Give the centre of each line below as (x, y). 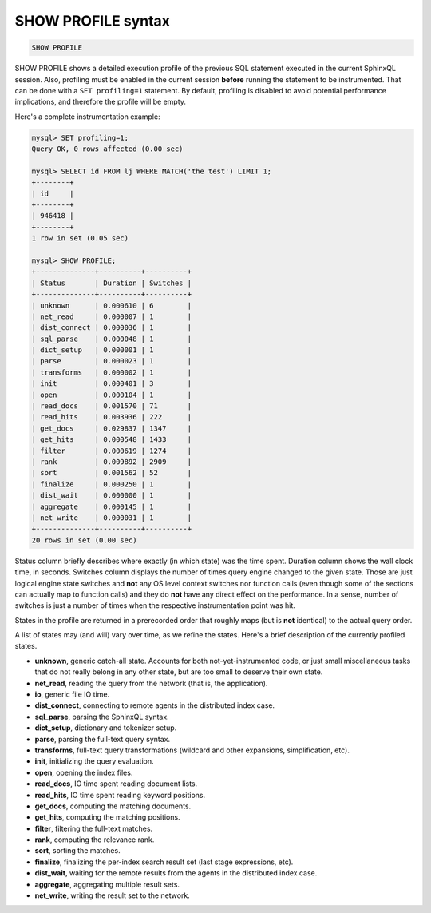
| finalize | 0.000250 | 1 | (111, 484)
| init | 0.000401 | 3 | (111, 384)
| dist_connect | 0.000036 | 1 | (111, 328)
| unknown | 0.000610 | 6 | (111, 305)
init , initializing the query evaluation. (95, 761)
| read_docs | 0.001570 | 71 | (111, 406)
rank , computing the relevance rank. (95, 840)
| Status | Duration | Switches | (111, 283)
